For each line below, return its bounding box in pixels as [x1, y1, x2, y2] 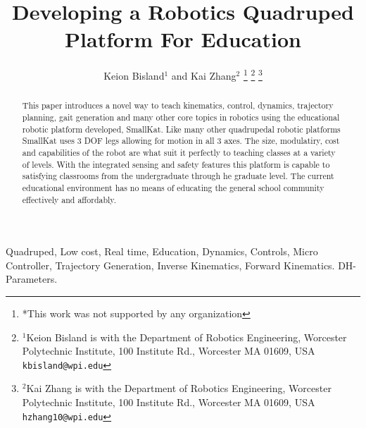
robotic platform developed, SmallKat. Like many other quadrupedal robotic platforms [22, 123, 341, 135]
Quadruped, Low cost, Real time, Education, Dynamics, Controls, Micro [6, 244, 318, 259]
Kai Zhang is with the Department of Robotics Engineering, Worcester [26, 381, 332, 396]
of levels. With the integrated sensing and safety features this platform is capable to [22, 158, 330, 170]
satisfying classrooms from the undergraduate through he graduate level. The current [22, 170, 334, 182]
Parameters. [6, 271, 58, 286]
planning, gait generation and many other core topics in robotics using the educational [22, 111, 340, 123]
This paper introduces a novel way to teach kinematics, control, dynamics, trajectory [22, 99, 334, 111]
